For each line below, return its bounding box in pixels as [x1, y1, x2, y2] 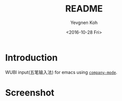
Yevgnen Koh [70, 19, 98, 25]
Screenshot [5, 87, 54, 98]
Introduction [5, 52, 58, 63]
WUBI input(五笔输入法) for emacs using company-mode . [5, 69, 117, 75]
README [65, 3, 103, 14]
